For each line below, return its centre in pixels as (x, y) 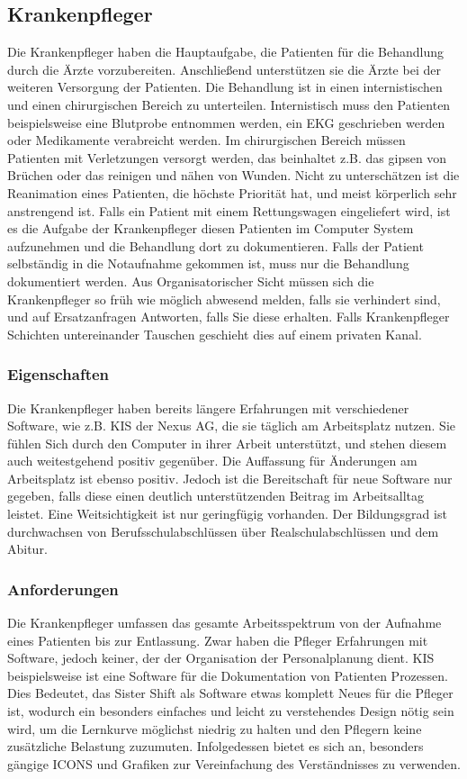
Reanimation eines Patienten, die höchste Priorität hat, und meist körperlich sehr (232, 192)
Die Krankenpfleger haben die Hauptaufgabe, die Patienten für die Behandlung (225, 52)
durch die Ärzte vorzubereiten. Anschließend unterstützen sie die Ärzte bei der (224, 69)
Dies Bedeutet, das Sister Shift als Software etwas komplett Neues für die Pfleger (230, 693)
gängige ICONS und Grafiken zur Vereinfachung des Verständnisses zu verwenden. (234, 763)
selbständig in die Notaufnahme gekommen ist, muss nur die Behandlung (208, 263)
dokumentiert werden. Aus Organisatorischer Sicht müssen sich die (191, 281)
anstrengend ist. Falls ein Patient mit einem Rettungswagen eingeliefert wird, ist (229, 210)
